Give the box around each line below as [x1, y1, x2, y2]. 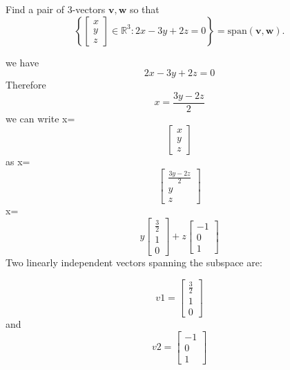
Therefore [6, 77, 46, 92]
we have [6, 55, 39, 69]
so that [129, 2, 159, 16]
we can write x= [6, 111, 75, 125]
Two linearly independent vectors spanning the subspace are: [6, 255, 262, 270]
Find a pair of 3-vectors [6, 2, 106, 16]
